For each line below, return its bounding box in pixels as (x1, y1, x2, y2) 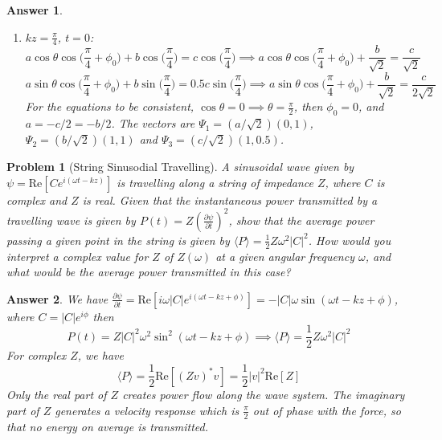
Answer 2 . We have (6, 290, 108, 307)
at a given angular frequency (215, 247, 354, 264)
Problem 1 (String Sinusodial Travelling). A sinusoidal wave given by (6, 158, 354, 175)
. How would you (308, 231, 391, 248)
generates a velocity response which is (55, 401, 239, 418)
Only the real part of (6, 386, 107, 403)
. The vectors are (111, 115, 195, 132)
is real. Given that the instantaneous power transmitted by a (82, 191, 378, 208)
